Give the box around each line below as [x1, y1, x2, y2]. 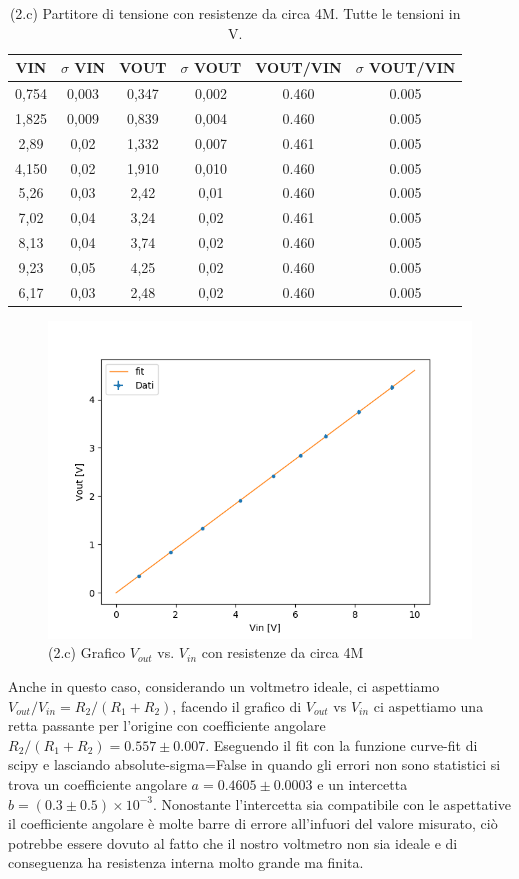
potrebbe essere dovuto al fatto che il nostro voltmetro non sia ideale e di [8, 832, 458, 853]
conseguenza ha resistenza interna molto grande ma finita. [8, 852, 364, 873]
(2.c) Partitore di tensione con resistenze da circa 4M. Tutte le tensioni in [9, 3, 461, 23]
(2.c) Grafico [48, 642, 126, 663]
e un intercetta [317, 774, 408, 795]
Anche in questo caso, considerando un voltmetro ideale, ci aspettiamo [8, 676, 440, 697]
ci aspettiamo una [373, 695, 484, 716]
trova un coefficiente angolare [8, 774, 187, 795]
